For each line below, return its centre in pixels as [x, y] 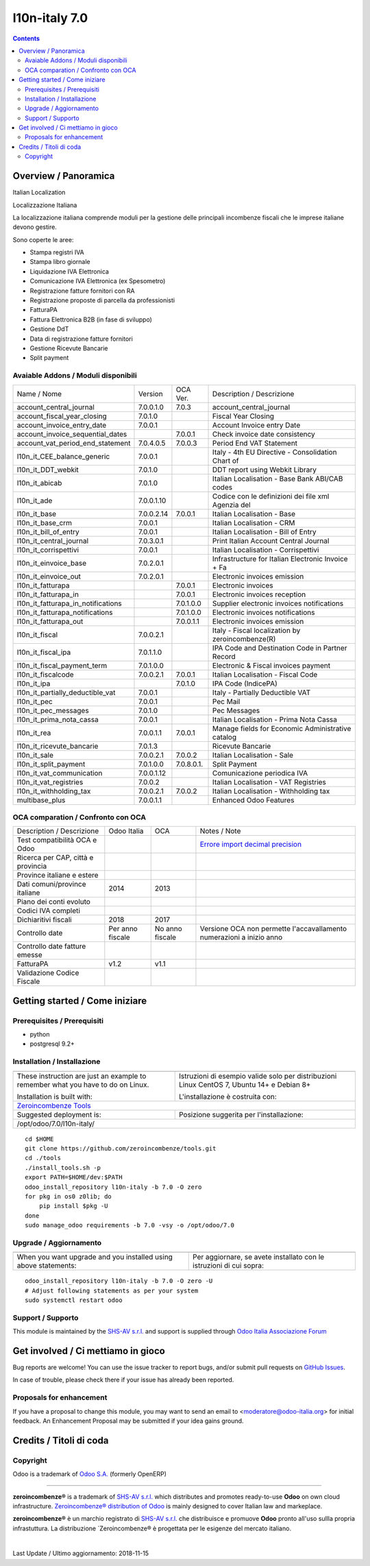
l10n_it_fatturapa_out [50, 621]
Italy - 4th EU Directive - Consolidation [275, 452]
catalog [224, 737]
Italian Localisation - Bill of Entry [264, 531]
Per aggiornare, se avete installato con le [259, 1257]
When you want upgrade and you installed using [95, 1257]
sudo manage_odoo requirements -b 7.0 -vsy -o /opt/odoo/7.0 [129, 1225]
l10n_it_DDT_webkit [48, 470]
